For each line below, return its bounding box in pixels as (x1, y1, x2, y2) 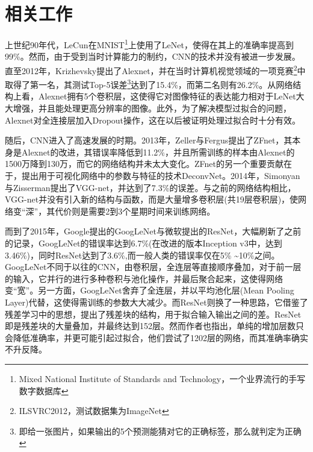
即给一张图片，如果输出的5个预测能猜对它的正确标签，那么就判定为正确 (19, 424, 302, 437)
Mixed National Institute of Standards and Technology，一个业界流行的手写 (19, 372, 306, 385)
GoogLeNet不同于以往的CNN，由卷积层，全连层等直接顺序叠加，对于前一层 (5, 260, 302, 273)
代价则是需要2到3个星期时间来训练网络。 (55, 204, 215, 217)
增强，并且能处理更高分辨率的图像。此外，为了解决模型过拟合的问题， (13, 102, 291, 115)
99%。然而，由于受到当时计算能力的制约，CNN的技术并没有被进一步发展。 (5, 50, 300, 63)
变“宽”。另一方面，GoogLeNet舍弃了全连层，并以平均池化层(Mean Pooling (5, 284, 294, 297)
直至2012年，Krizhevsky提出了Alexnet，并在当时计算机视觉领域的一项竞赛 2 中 (5, 62, 306, 77)
